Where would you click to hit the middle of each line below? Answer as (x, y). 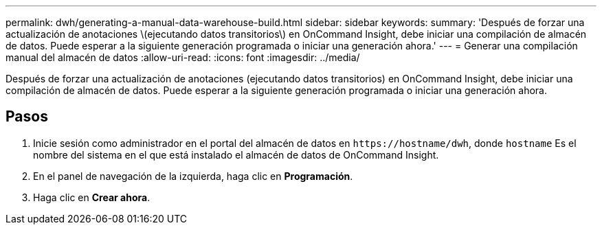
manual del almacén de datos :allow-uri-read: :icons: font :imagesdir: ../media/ (183, 57)
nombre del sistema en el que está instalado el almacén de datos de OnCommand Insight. (236, 154)
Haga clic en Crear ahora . (92, 197)
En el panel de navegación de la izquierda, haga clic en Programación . (193, 176)
